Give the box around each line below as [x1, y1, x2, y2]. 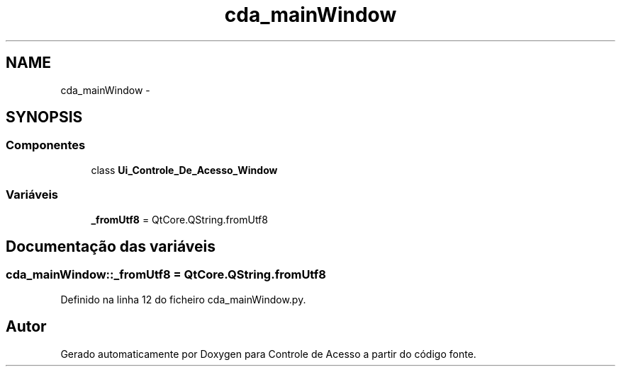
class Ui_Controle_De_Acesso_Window [91, 163, 278, 176]
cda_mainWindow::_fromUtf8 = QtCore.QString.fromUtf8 [6, 267, 326, 282]
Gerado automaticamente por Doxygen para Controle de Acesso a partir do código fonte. [60, 347, 476, 360]
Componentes [6, 138, 86, 153]
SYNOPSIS [6, 108, 83, 127]
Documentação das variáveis [6, 237, 216, 255]
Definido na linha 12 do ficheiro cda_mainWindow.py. [60, 293, 306, 306]
